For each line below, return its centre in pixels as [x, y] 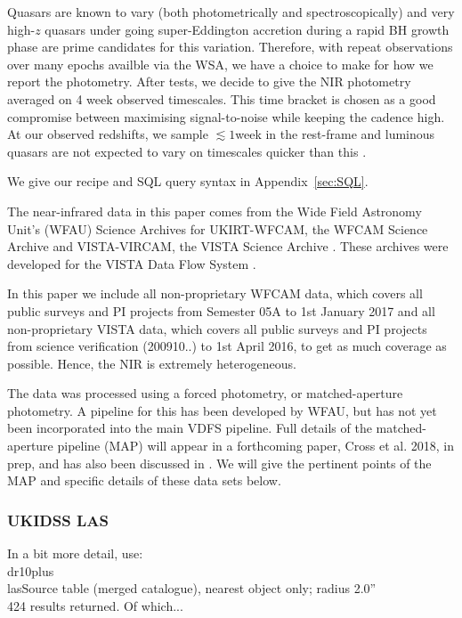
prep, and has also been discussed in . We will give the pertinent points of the [219, 463]
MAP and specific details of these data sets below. [144, 480]
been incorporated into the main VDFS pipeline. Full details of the [190, 428]
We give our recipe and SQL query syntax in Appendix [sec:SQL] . [188, 181]
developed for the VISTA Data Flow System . [132, 263]
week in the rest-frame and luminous [335, 134]
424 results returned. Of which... [95, 605]
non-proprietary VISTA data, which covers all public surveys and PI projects [217, 328]
